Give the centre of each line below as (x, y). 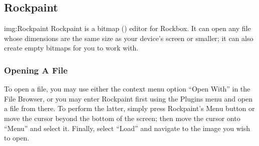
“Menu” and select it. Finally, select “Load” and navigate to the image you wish (127, 128)
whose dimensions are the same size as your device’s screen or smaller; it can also (129, 38)
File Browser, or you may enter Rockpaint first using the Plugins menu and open (128, 98)
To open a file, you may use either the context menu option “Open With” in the (127, 89)
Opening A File (36, 70)
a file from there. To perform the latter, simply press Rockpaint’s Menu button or (129, 108)
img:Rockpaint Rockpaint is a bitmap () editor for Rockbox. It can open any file (127, 28)
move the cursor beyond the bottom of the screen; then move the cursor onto (122, 118)
